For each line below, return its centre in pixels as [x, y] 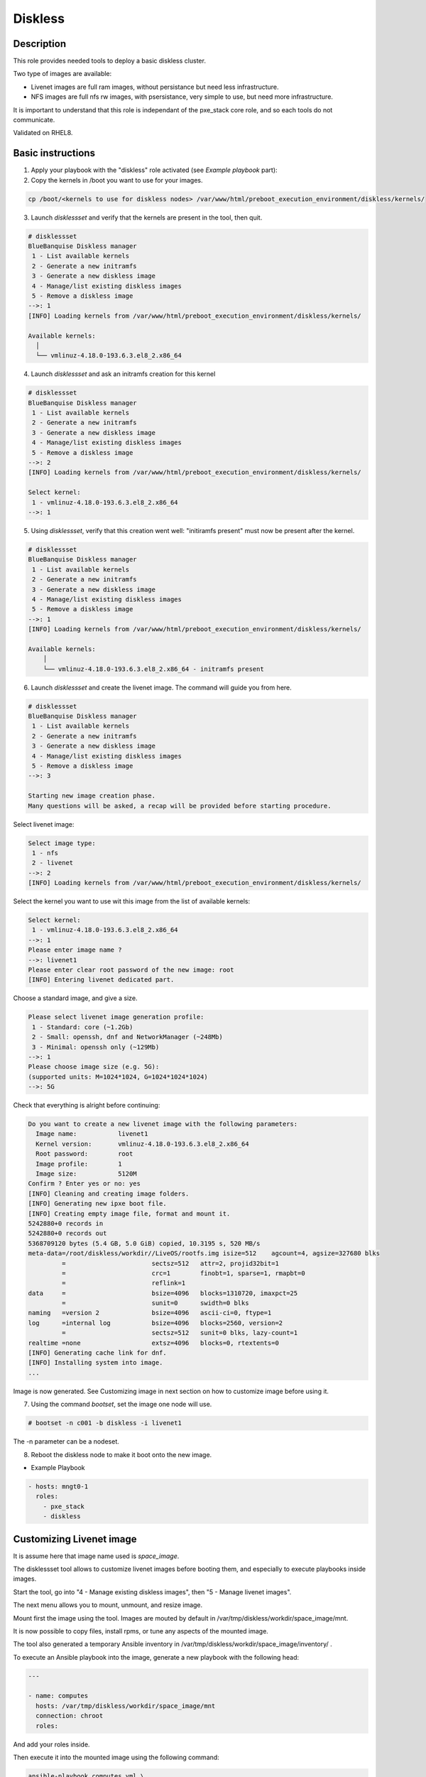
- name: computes [58, 1696]
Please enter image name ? [75, 950]
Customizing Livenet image [75, 1539]
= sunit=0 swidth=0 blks [155, 1303]
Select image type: [62, 843]
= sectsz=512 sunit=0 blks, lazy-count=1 [180, 1333]
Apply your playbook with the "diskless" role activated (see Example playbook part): [154, 170]
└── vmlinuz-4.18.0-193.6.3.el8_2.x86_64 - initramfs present [153, 669]
